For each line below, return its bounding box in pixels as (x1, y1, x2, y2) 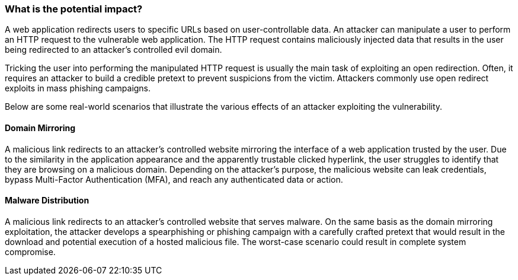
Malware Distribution (5, 195, 89, 206)
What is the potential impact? (5, 3, 143, 15)
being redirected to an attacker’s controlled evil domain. (5, 44, 222, 55)
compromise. (5, 246, 56, 257)
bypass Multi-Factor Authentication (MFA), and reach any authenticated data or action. (5, 174, 343, 184)
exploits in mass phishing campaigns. (5, 83, 151, 94)
